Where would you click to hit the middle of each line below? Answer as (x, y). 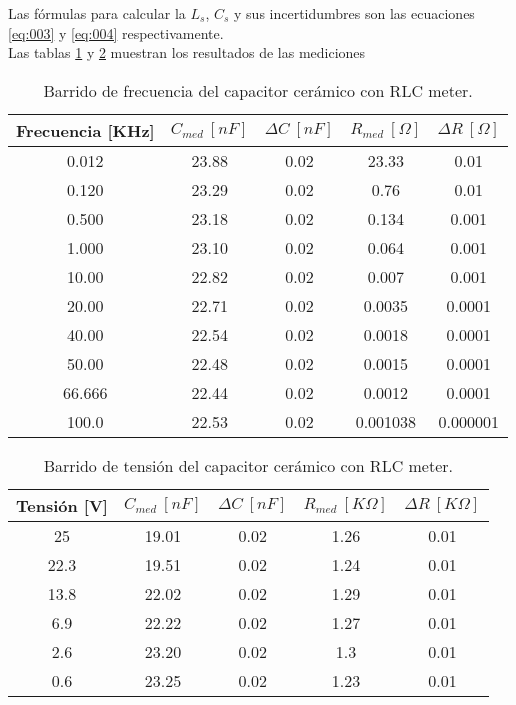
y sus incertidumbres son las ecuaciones (354, 13)
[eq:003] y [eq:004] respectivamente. (116, 32)
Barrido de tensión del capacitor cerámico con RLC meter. (248, 465)
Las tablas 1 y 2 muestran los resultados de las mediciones (187, 52)
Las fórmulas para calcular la (97, 13)
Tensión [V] (62, 505)
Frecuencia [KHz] (85, 130)
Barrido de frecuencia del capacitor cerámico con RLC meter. (258, 90)
